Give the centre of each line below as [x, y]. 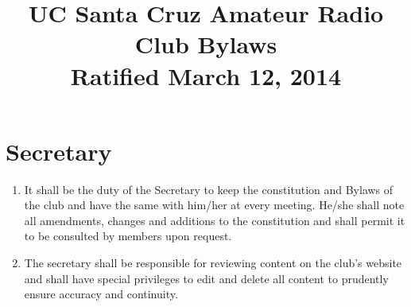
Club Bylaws [206, 44]
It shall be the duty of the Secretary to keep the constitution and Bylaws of [209, 189]
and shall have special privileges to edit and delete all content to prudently [206, 278]
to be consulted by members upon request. [128, 236]
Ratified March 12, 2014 [206, 75]
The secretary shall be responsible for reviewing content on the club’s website [213, 263]
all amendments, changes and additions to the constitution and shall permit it [215, 220]
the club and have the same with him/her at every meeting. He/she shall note [214, 205]
